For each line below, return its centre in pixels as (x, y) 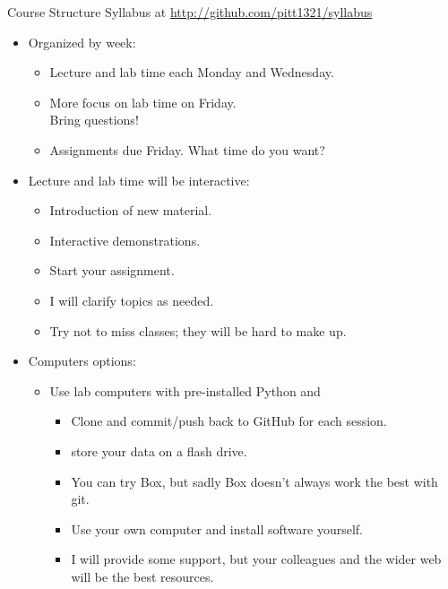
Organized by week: (82, 42)
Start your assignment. (112, 270)
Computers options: (82, 361)
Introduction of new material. (131, 210)
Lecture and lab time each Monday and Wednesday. (192, 72)
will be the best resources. (142, 576)
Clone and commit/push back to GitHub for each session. (229, 421)
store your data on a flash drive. (159, 450)
